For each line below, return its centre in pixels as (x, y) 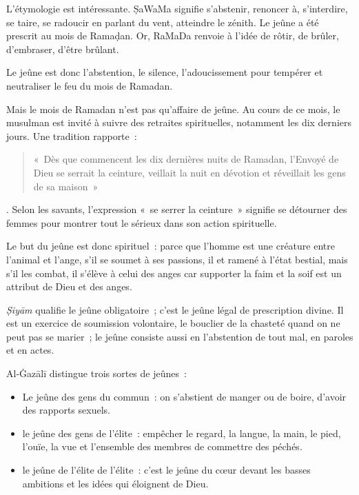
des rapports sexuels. (66, 410)
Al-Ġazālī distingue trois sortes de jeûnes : (96, 373)
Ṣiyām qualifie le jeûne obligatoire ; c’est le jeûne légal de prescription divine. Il (175, 309)
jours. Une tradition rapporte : (72, 135)
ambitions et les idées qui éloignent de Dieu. (115, 483)
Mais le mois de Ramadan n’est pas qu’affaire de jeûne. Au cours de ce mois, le (173, 109)
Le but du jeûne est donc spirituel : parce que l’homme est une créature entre (171, 246)
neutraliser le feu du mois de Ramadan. (90, 85)
